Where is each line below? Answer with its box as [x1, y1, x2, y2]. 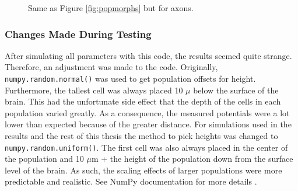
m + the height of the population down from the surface [91, 152, 293, 165]
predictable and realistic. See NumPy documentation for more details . [5, 175, 257, 187]
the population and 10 [5, 152, 84, 165]
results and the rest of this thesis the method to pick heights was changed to [5, 130, 278, 142]
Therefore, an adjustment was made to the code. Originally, [5, 61, 218, 73]
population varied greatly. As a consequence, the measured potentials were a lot [5, 106, 290, 119]
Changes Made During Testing [5, 26, 152, 41]
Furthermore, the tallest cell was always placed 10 [5, 84, 183, 96]
